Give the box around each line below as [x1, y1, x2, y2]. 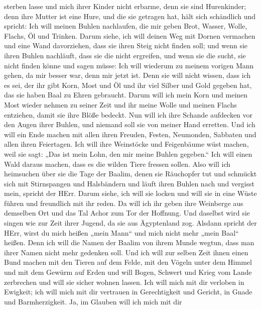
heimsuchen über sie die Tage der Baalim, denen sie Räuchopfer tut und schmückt [4, 168, 257, 179]
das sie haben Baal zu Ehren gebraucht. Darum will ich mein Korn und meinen [4, 89, 248, 100]
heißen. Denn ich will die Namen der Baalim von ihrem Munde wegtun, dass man [4, 237, 254, 248]
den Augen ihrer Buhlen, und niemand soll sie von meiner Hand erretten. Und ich [4, 119, 255, 130]
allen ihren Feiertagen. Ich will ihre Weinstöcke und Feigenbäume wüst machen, [4, 139, 249, 149]
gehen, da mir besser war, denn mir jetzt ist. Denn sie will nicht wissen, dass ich [4, 70, 251, 80]
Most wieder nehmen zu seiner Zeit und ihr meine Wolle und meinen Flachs [4, 99, 237, 110]
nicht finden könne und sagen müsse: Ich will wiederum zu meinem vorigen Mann [4, 60, 254, 70]
